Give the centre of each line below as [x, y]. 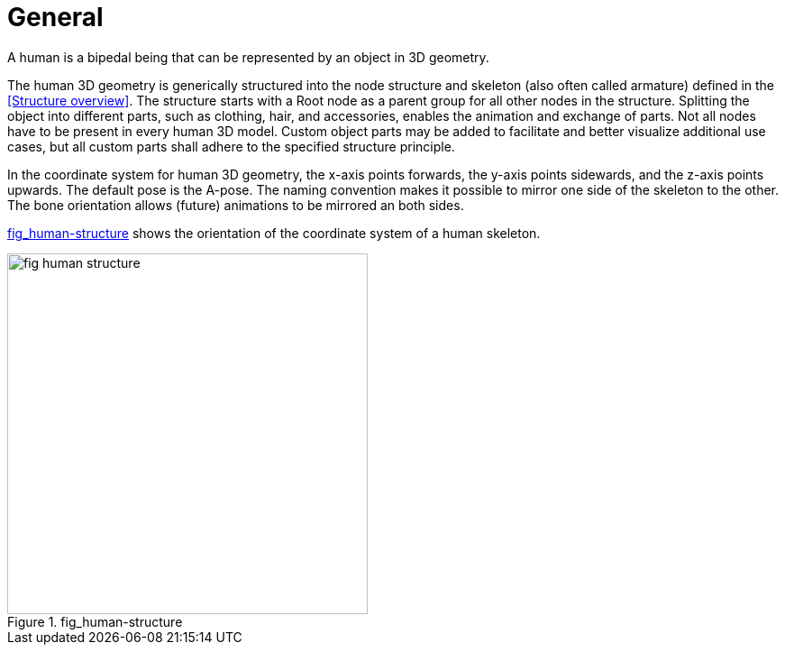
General [55, 17]
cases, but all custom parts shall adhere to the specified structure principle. [231, 146]
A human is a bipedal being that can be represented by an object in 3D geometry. [248, 57]
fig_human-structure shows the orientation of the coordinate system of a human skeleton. [274, 233]
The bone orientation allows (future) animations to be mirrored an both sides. [236, 205]
